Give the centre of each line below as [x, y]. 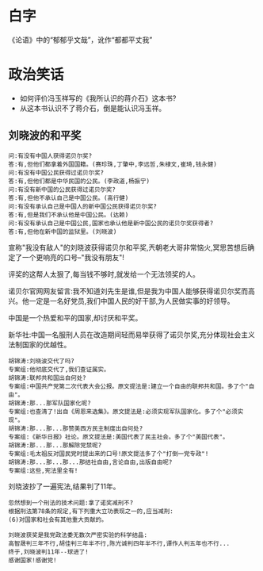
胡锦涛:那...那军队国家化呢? [50, 403]
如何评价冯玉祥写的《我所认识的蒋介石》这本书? [98, 98]
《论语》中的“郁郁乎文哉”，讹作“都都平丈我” [80, 40]
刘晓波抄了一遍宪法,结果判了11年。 [64, 486]
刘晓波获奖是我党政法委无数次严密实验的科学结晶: [78, 535]
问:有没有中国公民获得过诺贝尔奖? [56, 172]
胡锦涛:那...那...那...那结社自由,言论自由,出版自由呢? [90, 462]
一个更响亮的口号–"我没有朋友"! [73, 257]
